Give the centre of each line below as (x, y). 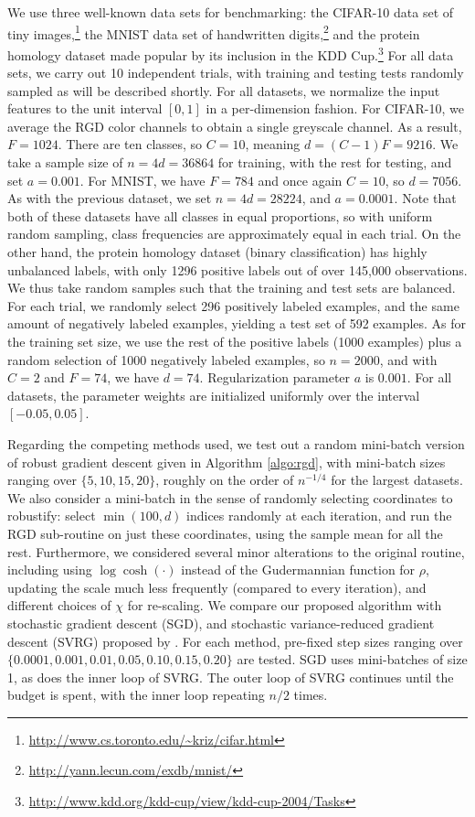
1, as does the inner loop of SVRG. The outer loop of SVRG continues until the (231, 677)
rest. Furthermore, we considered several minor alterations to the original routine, (236, 551)
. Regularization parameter (275, 377)
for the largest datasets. (397, 480)
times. (311, 695)
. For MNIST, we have (142, 180)
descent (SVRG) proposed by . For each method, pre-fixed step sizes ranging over (235, 641)
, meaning (273, 144)
